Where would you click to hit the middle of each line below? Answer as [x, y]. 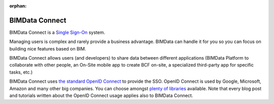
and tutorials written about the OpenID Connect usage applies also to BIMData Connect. [101, 95]
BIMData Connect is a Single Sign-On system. [57, 32]
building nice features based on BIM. [48, 48]
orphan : [18, 6]
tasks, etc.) [21, 72]
